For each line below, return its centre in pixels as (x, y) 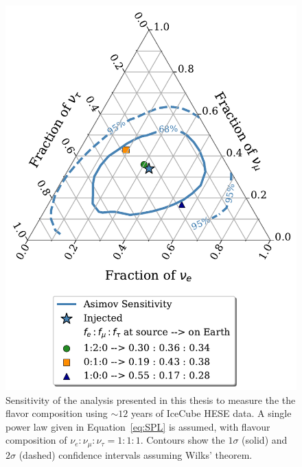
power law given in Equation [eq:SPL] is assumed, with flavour (138, 426)
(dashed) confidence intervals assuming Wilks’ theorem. (136, 454)
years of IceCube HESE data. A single (211, 413)
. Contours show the (183, 440)
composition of (36, 440)
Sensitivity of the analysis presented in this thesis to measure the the (151, 399)
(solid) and (265, 440)
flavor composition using (57, 413)
